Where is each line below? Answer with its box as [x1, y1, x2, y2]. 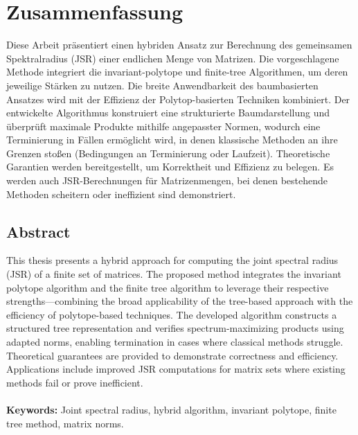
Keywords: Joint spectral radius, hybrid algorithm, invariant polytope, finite [6, 402, 337, 416]
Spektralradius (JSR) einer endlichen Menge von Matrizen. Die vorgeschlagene [6, 51, 339, 65]
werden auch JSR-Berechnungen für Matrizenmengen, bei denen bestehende [6, 173, 328, 188]
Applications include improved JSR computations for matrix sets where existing [6, 362, 346, 376]
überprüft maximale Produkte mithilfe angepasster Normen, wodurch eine [6, 118, 321, 133]
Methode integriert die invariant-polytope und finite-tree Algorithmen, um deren [6, 64, 348, 79]
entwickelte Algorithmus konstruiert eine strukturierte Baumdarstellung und [6, 105, 330, 120]
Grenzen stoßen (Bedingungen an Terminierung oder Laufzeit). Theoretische [6, 145, 330, 160]
